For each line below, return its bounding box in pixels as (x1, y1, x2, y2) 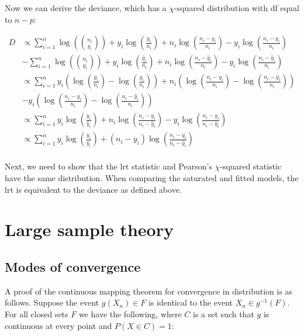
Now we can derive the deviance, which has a (5, 2, 167, 13)
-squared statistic (220, 160, 282, 172)
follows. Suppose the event (5, 296, 99, 309)
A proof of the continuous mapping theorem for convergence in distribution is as (5, 285, 293, 297)
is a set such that (193, 307, 254, 320)
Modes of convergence (5, 257, 141, 275)
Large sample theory (5, 217, 174, 241)
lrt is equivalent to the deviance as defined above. (5, 183, 182, 195)
